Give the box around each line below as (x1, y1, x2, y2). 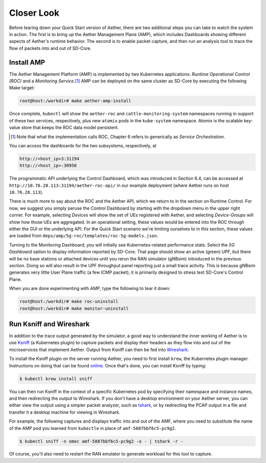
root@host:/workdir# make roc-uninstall (19, 299, 118, 304)
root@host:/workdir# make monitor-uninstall (19, 306, 129, 311)
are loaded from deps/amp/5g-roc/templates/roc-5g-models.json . (9, 233, 159, 239)
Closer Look (9, 7, 60, 18)
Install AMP (9, 58, 45, 67)
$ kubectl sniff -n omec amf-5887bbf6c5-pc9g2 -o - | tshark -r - (19, 438, 183, 444)
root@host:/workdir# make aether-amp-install (19, 98, 132, 104)
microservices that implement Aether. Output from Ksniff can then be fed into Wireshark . (9, 347, 189, 353)
